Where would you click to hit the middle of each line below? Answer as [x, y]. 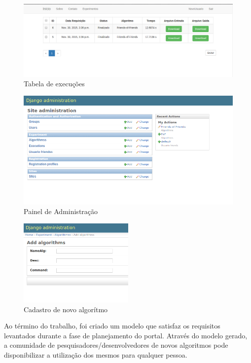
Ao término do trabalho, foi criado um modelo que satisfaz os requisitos [112, 326]
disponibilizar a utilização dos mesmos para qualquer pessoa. [96, 354]
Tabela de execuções [54, 84]
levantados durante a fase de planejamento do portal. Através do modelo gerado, [126, 335]
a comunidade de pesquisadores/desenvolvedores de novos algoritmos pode [116, 345]
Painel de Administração [61, 211]
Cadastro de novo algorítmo [66, 309]
